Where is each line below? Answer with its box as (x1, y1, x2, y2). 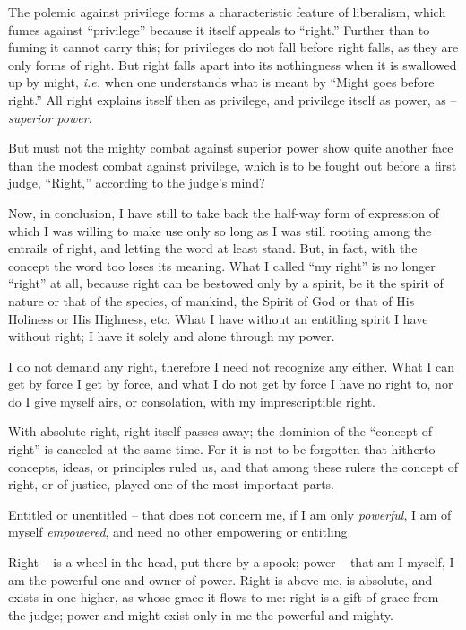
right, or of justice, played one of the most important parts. (8, 475, 335, 494)
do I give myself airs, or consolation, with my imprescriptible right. (8, 391, 376, 410)
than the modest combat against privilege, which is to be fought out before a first (8, 155, 457, 174)
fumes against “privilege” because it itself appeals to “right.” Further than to (8, 20, 430, 39)
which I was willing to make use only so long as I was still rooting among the (8, 221, 432, 240)
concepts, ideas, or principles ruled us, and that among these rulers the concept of (8, 457, 458, 476)
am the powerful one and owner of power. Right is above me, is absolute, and (8, 570, 433, 589)
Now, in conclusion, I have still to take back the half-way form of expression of (8, 203, 440, 222)
